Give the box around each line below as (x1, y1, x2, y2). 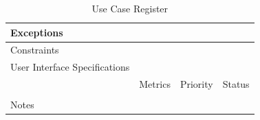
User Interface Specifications (10, 60, 130, 74)
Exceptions (10, 25, 63, 39)
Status (222, 77, 250, 91)
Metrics (139, 77, 171, 91)
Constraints (10, 43, 59, 57)
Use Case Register (91, 1, 169, 15)
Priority (180, 77, 213, 91)
